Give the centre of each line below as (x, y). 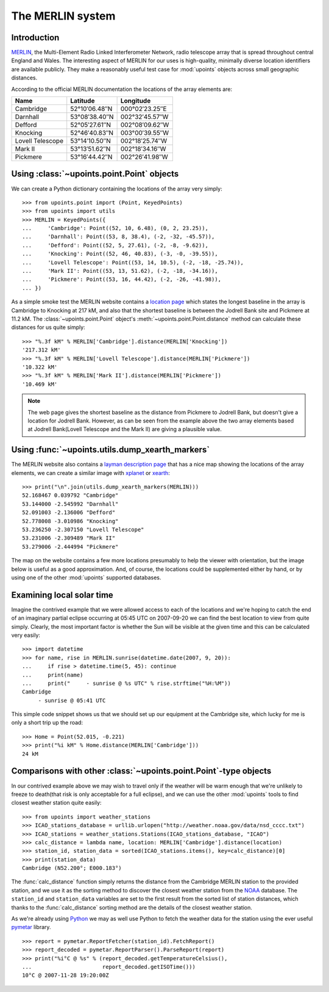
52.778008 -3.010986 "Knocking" (70, 521)
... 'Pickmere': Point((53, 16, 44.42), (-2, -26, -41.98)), (122, 280)
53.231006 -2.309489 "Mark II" (69, 538)
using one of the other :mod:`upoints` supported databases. (86, 577)
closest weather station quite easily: (56, 803)
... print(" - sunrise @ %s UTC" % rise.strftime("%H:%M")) (126, 683)
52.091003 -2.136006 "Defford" (69, 512)
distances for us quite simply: (48, 327)
